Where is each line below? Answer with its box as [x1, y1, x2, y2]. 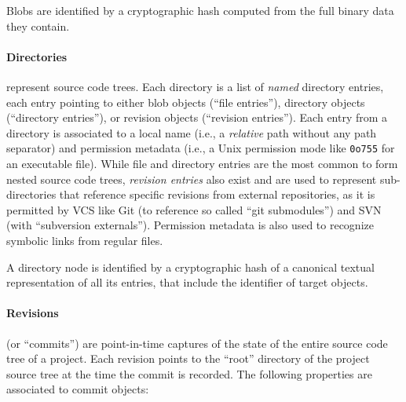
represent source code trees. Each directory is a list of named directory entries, [6, 78, 384, 94]
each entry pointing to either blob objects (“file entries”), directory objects [6, 93, 365, 110]
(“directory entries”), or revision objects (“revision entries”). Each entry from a [6, 109, 388, 126]
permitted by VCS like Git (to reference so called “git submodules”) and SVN [6, 201, 382, 217]
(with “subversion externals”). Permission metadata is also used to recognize [6, 217, 374, 233]
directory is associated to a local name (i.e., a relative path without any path [6, 124, 377, 141]
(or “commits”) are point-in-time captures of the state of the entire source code [6, 334, 388, 351]
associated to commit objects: [6, 381, 149, 397]
